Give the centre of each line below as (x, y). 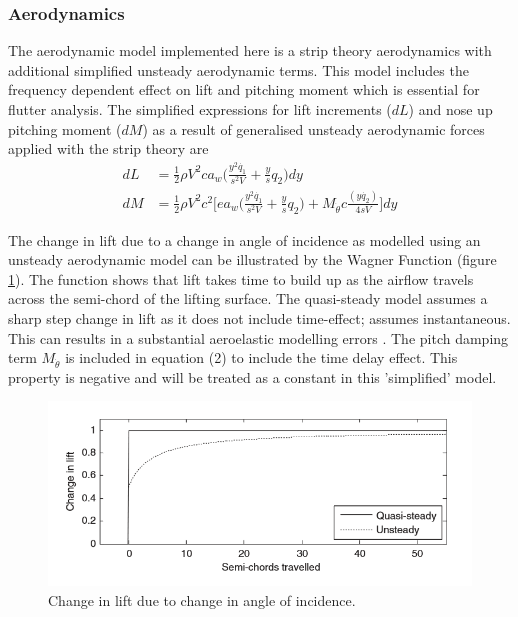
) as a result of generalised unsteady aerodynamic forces (313, 128)
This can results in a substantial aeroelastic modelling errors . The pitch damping (258, 337)
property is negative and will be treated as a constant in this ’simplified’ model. (252, 376)
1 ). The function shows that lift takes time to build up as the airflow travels (241, 278)
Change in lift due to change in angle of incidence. (202, 600)
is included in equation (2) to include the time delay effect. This (261, 357)
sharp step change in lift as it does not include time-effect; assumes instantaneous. (259, 317)
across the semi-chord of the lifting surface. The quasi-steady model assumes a (248, 298)
